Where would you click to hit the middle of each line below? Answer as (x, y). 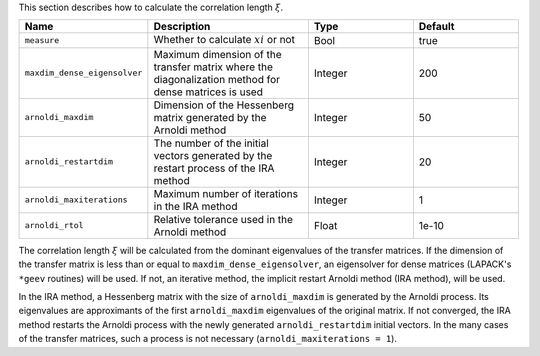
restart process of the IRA (214, 168)
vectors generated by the (213, 155)
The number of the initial (211, 143)
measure (42, 40)
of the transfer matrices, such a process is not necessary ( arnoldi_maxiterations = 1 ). (207, 339)
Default (436, 27)
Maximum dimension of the (217, 54)
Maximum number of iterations (226, 193)
